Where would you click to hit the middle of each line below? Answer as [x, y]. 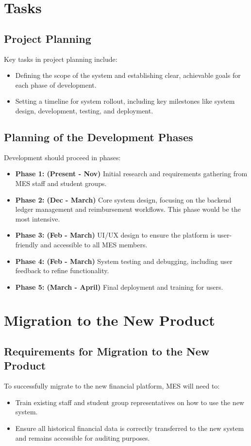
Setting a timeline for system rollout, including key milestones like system [125, 101]
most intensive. [38, 218]
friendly [27, 244]
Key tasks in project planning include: [61, 59]
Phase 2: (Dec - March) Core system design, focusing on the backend [123, 199]
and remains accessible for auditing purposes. [83, 437]
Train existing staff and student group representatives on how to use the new [130, 402]
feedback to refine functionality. [62, 270]
